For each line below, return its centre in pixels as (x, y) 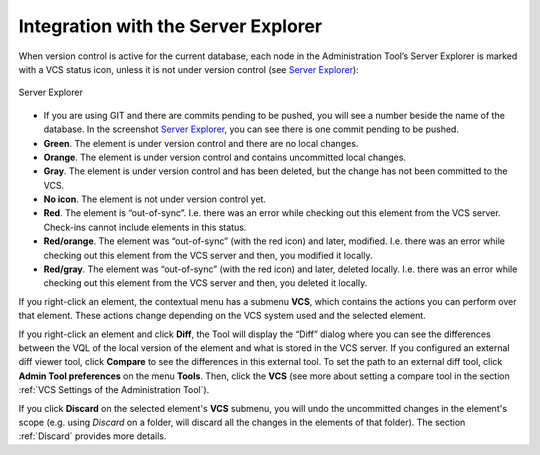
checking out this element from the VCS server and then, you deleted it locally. (205, 283)
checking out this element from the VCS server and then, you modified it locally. (208, 255)
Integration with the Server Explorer (170, 26)
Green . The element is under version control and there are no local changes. (201, 143)
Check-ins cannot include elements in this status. (145, 227)
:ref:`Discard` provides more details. (92, 436)
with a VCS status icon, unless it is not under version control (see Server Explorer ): (188, 69)
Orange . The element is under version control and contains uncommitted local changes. (225, 157)
